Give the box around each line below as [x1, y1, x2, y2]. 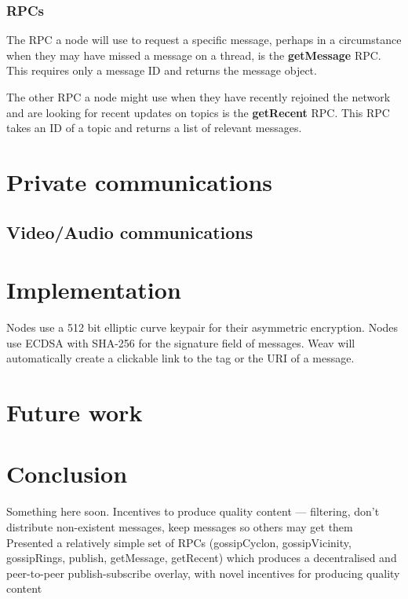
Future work [6, 396, 143, 428]
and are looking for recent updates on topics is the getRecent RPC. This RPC [6, 104, 390, 120]
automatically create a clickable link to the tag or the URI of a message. [6, 350, 355, 366]
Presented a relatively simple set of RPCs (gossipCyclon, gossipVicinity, [6, 534, 352, 550]
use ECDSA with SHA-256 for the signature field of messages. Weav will [6, 334, 355, 351]
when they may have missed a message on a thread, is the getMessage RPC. [6, 46, 381, 63]
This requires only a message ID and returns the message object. [6, 62, 317, 79]
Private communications [6, 165, 273, 197]
